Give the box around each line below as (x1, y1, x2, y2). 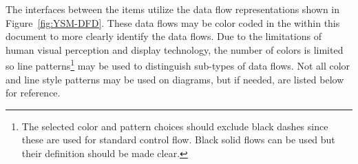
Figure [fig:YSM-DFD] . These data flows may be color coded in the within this (6, 15, 340, 30)
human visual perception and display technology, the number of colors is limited (6, 42, 344, 57)
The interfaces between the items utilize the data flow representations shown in (6, 2, 340, 16)
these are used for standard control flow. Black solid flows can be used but (21, 132, 335, 147)
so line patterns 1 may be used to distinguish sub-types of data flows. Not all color (6, 57, 350, 73)
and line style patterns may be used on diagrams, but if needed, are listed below (6, 72, 344, 86)
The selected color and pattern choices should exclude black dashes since (21, 119, 328, 133)
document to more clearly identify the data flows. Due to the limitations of (6, 29, 322, 43)
